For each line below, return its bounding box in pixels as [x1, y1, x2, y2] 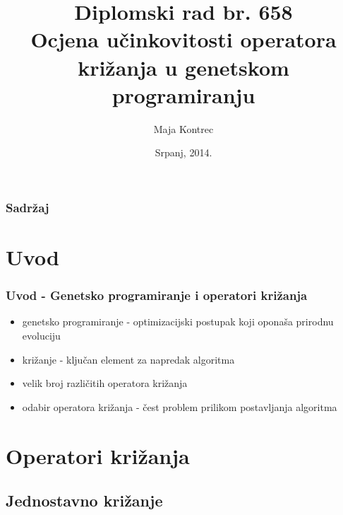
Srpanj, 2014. [155, 145, 212, 160]
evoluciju [22, 328, 61, 342]
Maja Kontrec [153, 121, 214, 136]
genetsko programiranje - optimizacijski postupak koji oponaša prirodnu [22, 314, 334, 329]
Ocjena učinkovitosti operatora [30, 25, 337, 54]
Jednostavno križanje [6, 490, 163, 511]
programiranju [112, 80, 255, 109]
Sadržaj [6, 198, 49, 216]
